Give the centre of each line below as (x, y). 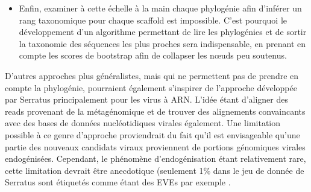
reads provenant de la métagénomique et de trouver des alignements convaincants (155, 111)
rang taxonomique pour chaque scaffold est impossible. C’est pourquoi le (153, 20)
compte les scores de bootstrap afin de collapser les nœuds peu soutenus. (153, 55)
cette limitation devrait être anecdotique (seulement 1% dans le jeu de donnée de (155, 170)
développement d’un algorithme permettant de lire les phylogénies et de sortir (163, 32)
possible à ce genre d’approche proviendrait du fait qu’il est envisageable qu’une (152, 134)
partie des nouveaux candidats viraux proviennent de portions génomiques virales (155, 146)
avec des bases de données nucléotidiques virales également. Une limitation (143, 123)
